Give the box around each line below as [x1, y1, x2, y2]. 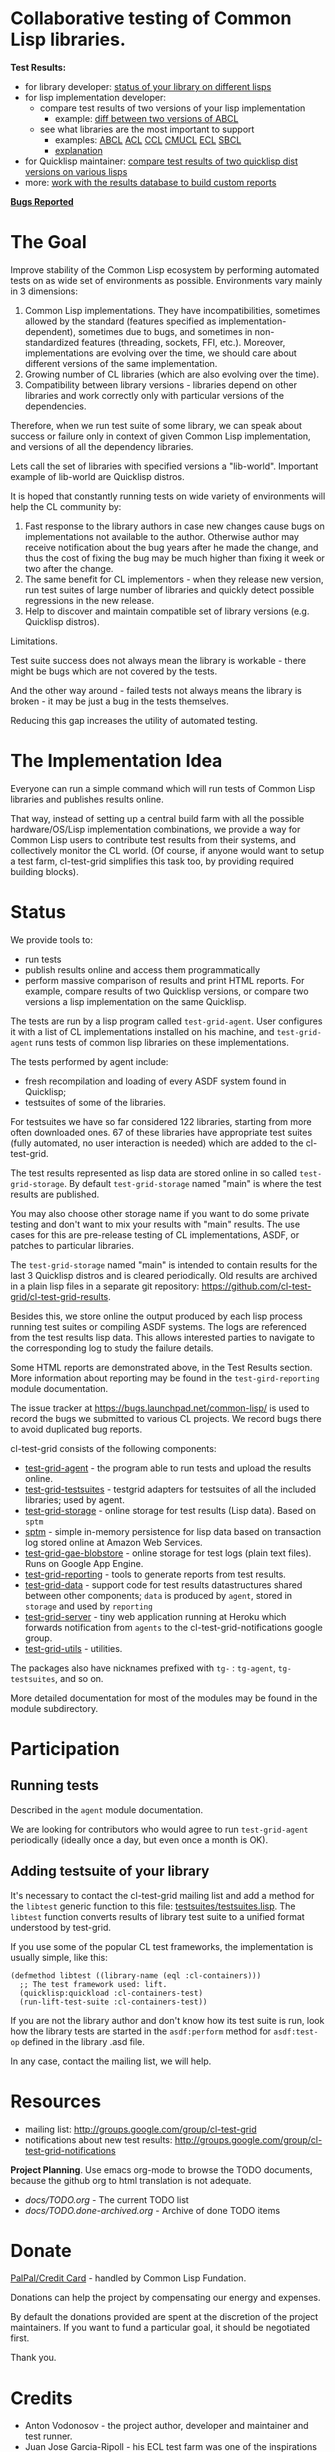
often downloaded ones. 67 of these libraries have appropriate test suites [10, 1126, 313, 1138]
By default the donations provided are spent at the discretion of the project [10, 2311, 319, 2323]
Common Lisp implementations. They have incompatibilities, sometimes [24, 304, 321, 316]
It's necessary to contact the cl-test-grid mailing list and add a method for [10, 1889, 315, 1901]
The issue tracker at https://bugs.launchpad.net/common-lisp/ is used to [10, 1402, 310, 1414]
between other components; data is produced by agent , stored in [24, 1589, 293, 1601]
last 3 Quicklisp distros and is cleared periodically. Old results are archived [10, 1269, 318, 1281]
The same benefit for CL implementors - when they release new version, [24, 573, 324, 585]
